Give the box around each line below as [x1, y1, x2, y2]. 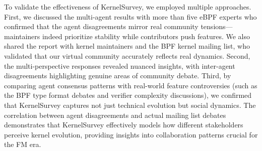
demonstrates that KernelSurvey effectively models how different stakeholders [4, 119, 243, 130]
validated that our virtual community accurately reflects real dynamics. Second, [4, 50, 250, 61]
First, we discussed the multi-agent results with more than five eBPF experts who [4, 11, 257, 22]
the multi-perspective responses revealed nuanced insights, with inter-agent [4, 60, 235, 71]
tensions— [201, 21, 233, 32]
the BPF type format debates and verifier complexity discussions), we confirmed [4, 90, 252, 100]
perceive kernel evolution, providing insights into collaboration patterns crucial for [4, 129, 258, 139]
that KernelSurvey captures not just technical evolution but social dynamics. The [4, 99, 256, 110]
